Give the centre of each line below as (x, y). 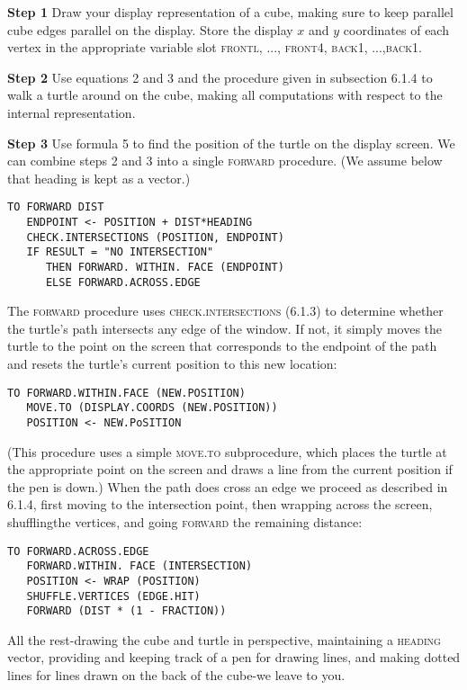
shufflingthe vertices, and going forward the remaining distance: (185, 522)
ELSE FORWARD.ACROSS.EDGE (123, 282)
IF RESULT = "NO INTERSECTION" (120, 252)
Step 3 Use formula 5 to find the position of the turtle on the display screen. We (231, 143)
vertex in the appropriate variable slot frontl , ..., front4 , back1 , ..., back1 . (215, 47)
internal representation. (72, 112)
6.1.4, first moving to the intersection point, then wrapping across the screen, (220, 504)
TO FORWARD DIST (56, 207)
